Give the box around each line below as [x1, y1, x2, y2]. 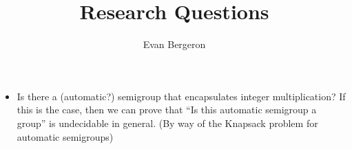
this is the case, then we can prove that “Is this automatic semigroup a [17, 102, 317, 117]
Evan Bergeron [143, 37, 206, 51]
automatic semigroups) [17, 129, 114, 144]
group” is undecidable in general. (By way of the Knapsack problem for [17, 115, 318, 130]
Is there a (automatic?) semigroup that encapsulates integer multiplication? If [17, 89, 346, 103]
